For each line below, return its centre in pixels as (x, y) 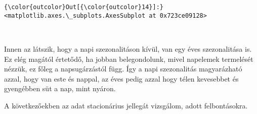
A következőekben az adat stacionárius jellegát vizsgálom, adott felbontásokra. (126, 105)
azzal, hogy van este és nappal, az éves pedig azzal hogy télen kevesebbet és (121, 78)
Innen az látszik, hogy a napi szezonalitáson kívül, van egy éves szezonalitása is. (128, 48)
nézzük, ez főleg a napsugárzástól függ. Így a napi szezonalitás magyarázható (123, 69)
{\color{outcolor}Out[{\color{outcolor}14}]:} (84, 7)
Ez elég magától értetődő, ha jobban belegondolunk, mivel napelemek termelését (129, 59)
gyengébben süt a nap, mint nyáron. (60, 88)
